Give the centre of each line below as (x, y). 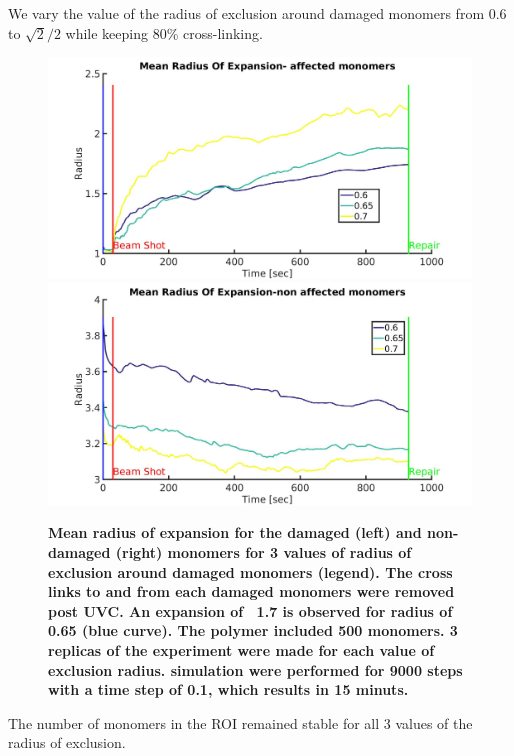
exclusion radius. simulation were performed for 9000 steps (255, 669)
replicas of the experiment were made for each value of (241, 649)
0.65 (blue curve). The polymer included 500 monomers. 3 (253, 630)
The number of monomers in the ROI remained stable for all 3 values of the (240, 722)
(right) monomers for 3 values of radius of (263, 552)
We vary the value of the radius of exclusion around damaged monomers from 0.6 (257, 13)
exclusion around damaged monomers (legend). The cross (250, 571)
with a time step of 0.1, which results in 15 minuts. (228, 689)
